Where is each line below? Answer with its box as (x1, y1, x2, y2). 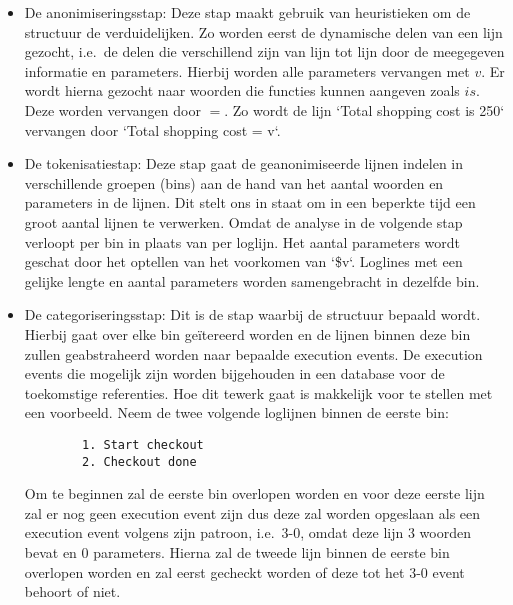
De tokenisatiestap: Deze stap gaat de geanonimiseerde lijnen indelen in (24, 153, 464, 174)
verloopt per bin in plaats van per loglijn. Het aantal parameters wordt (24, 231, 460, 252)
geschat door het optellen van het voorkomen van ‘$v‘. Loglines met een (24, 251, 463, 272)
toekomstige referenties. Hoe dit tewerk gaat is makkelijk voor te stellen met (24, 382, 493, 403)
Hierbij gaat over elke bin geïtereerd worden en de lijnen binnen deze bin (24, 323, 471, 344)
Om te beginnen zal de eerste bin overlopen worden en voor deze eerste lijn (24, 483, 485, 504)
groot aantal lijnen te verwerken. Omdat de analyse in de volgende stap (24, 211, 463, 232)
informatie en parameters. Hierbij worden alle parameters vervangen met (24, 60, 470, 81)
